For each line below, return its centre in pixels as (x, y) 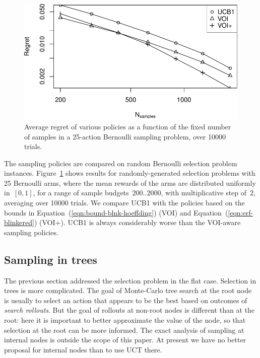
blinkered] (19, 222)
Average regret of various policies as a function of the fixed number (128, 126)
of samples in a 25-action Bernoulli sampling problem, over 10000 (125, 136)
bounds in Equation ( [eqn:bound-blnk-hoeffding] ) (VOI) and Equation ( (116, 212)
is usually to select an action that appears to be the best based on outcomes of (126, 300)
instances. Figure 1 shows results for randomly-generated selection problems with (130, 173)
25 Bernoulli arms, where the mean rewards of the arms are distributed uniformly (130, 183)
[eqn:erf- (241, 212)
